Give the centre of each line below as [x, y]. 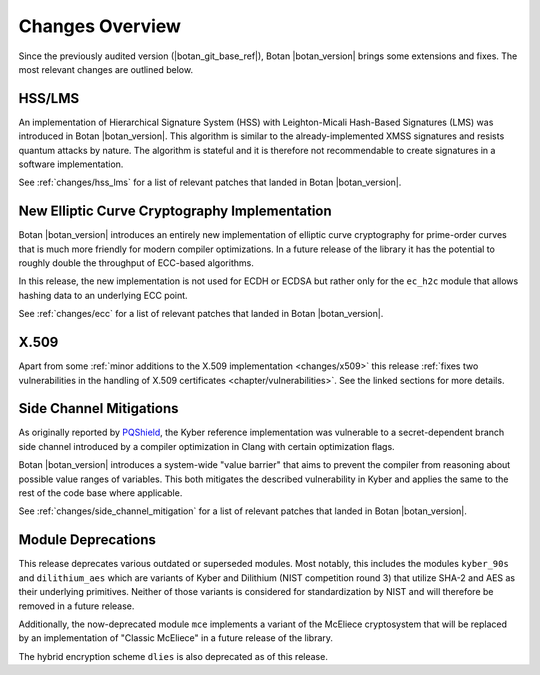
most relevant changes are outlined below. [106, 69]
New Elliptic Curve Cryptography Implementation [175, 211]
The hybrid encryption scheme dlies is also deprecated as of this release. [173, 656]
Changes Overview [100, 26]
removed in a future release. [76, 606]
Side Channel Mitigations [98, 408]
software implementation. [71, 164]
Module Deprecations [87, 540]
